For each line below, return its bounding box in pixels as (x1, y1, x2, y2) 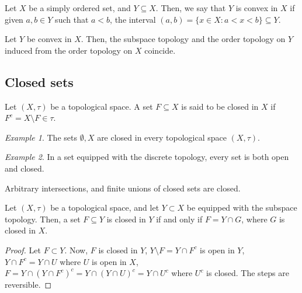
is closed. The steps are (206, 267, 289, 279)
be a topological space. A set (50, 100, 153, 112)
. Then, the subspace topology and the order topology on (81, 33, 286, 45)
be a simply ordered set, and (29, 2, 131, 13)
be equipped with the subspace (186, 201, 297, 214)
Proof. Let (5, 243, 41, 256)
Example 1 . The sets (5, 131, 77, 143)
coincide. (144, 44, 176, 56)
